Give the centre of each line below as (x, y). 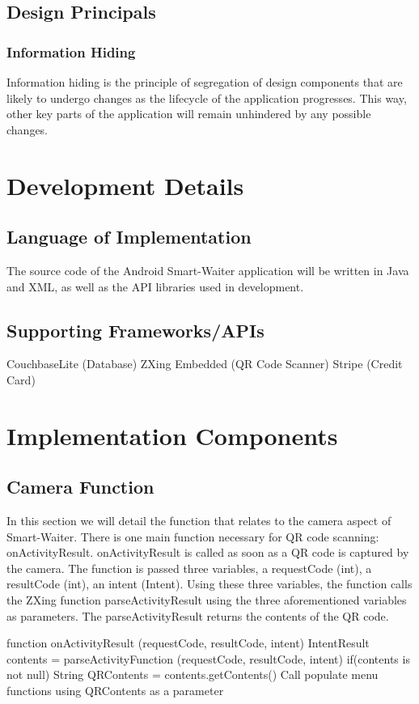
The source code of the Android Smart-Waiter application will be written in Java (208, 270)
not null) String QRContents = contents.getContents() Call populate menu (193, 674)
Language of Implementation (129, 237)
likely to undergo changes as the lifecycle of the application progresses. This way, (207, 98)
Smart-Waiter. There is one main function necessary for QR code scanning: (193, 536)
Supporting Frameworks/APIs (135, 330)
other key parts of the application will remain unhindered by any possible (189, 114)
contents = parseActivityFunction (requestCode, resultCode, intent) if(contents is (208, 658)
